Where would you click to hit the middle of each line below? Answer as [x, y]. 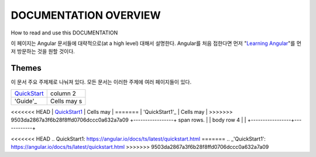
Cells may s [66, 101]
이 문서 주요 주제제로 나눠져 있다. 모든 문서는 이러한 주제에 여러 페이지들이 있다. [101, 82]
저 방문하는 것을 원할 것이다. [43, 51]
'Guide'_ [26, 101]
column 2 [63, 93]
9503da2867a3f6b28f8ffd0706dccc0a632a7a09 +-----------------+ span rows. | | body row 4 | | [128, 120]
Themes [26, 68]
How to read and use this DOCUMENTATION [64, 33]
